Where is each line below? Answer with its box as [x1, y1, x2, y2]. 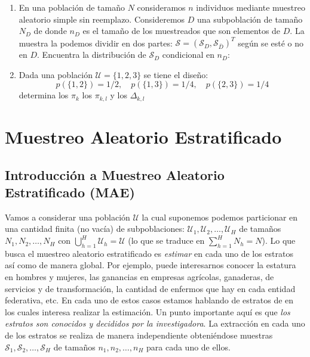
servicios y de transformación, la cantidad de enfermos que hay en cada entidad [5, 282, 296, 294]
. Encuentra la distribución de [37, 48, 146, 61]
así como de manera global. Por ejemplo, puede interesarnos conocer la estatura [5, 259, 296, 271]
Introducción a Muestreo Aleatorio [5, 165, 225, 184]
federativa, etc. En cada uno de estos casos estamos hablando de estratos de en [5, 294, 294, 306]
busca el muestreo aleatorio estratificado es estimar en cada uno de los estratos [5, 247, 293, 259]
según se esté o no [238, 36, 304, 49]
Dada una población [19, 68, 93, 80]
